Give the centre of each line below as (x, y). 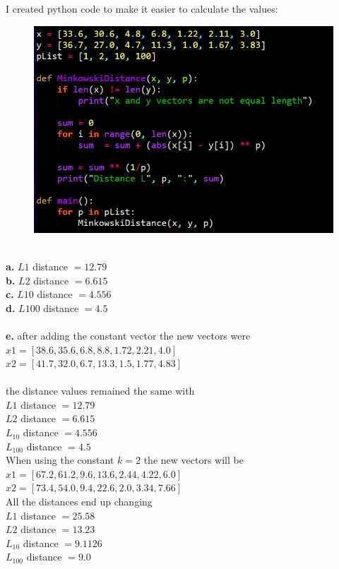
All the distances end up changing (79, 502)
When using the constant (60, 460)
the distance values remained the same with (100, 391)
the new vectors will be (194, 460)
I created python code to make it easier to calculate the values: (142, 8)
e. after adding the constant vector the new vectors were (128, 335)
